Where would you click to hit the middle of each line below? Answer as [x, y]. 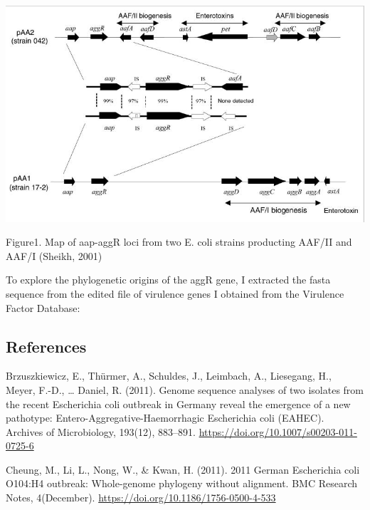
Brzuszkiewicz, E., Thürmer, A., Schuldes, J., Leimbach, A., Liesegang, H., [169, 376]
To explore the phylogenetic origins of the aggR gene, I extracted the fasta [168, 280]
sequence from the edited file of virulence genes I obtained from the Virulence [175, 293]
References [46, 346]
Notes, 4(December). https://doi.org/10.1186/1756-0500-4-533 [141, 498]
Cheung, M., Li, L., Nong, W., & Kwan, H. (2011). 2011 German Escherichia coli [183, 469]
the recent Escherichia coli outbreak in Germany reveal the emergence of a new [178, 404]
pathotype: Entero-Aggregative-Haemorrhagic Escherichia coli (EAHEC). [165, 418]
